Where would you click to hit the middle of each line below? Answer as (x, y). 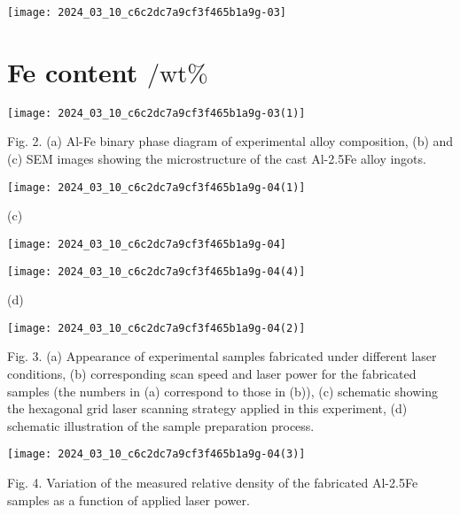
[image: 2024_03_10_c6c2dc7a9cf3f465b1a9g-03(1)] (156, 113)
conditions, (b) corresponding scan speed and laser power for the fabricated (212, 374)
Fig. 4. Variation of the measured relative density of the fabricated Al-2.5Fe (213, 483)
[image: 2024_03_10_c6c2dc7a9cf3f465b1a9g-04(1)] (156, 187)
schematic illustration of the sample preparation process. (161, 425)
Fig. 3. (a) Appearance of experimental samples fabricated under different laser (222, 356)
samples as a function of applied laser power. (129, 500)
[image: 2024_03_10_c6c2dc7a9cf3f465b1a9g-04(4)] (156, 271)
